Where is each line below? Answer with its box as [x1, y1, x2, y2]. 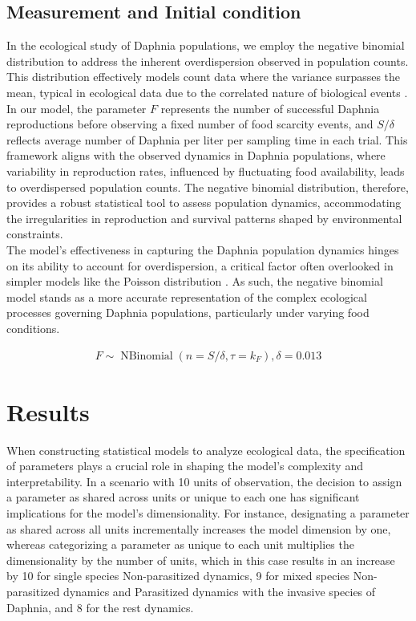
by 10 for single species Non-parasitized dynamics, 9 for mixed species [6, 567, 350, 584]
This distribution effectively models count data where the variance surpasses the [6, 68, 401, 85]
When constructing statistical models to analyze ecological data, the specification [6, 441, 406, 458]
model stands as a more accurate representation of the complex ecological [6, 288, 367, 305]
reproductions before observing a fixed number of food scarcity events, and [6, 116, 374, 132]
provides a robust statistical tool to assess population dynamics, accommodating [6, 194, 402, 211]
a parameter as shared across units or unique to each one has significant [6, 489, 360, 505]
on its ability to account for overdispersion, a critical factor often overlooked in [6, 257, 394, 274]
